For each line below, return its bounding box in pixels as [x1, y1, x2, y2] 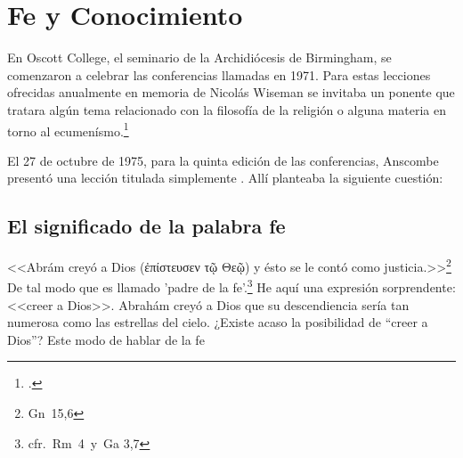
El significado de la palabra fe [7, 212, 286, 240]
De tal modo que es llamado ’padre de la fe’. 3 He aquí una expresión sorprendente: [7, 275, 456, 297]
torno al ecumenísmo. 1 [7, 119, 129, 140]
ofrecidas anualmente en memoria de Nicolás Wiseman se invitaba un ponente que [7, 83, 455, 102]
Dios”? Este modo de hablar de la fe [7, 330, 205, 348]
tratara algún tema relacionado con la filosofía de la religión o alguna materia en [7, 100, 447, 119]
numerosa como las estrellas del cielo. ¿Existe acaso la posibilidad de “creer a [7, 313, 428, 331]
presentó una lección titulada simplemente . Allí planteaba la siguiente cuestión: [7, 168, 443, 187]
